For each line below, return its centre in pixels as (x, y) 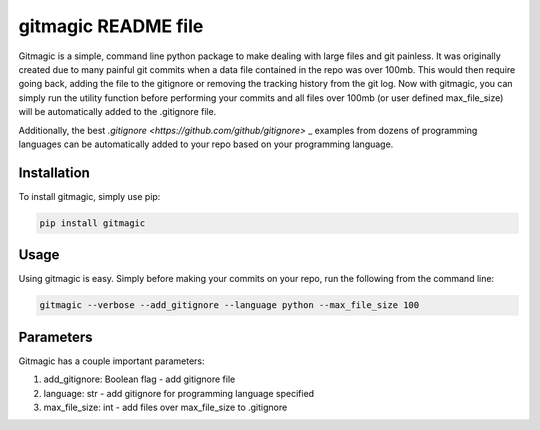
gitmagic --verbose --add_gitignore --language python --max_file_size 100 (229, 305)
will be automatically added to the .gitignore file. (117, 112)
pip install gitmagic (92, 223)
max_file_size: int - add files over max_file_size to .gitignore (165, 407)
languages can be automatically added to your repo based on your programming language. (206, 144)
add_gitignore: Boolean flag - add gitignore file (139, 379)
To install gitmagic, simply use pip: (89, 196)
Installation (54, 172)
